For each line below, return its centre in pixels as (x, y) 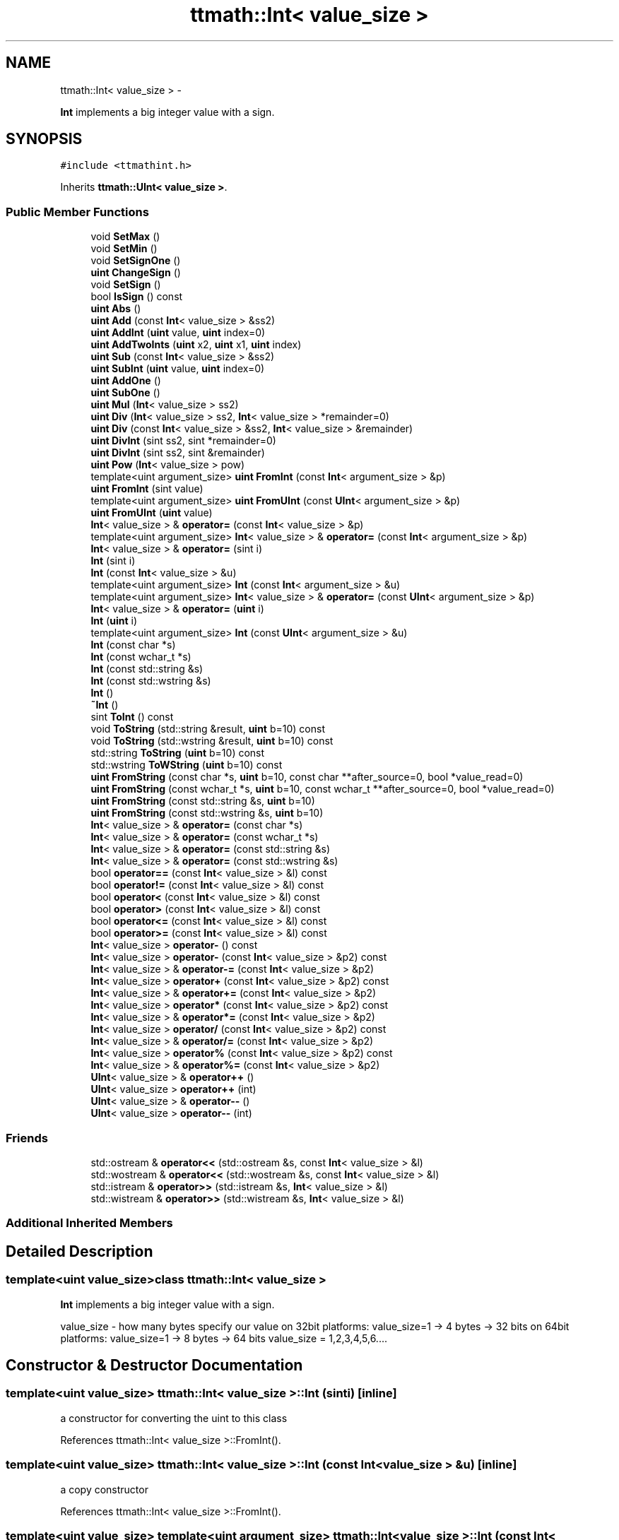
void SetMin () (124, 249)
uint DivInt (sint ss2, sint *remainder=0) (183, 441)
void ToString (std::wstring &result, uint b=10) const (212, 741)
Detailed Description (79, 1251)
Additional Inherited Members (89, 1223)
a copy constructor (104, 1489)
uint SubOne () (125, 393)
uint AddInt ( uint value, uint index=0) (178, 333)
